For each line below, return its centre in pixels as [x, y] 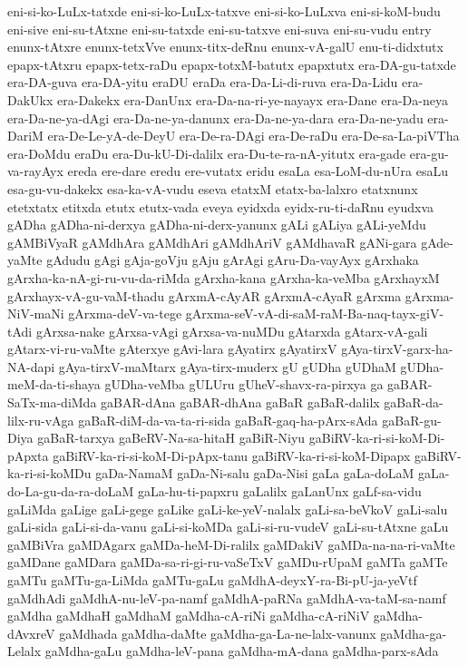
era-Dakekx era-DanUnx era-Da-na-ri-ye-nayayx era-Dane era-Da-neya [253, 99]
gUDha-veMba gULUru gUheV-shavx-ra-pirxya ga [244, 384]
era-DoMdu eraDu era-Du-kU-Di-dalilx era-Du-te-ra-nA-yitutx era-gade [207, 153]
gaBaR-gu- [412, 420]
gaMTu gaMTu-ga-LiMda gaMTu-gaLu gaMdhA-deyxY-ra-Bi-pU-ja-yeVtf [212, 580]
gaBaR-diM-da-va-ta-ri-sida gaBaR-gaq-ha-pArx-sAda [228, 420]
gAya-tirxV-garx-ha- [397, 349]
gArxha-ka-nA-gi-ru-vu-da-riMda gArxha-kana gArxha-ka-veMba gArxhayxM [224, 277]
